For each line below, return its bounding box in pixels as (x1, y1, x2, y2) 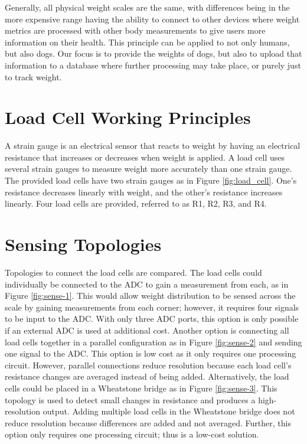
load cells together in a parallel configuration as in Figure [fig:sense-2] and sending (5, 335, 302, 348)
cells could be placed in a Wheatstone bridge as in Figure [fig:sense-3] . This (5, 381, 277, 394)
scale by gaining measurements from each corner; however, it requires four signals (5, 301, 299, 313)
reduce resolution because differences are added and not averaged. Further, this (5, 416, 291, 429)
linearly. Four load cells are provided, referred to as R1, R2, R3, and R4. (5, 197, 267, 210)
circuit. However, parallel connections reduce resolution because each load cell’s (5, 358, 292, 371)
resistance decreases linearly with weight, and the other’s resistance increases (5, 185, 283, 198)
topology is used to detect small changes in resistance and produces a (5, 393, 256, 406)
